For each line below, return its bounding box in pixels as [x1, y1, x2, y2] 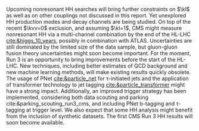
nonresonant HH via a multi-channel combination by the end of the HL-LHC [6, 31, 191, 38]
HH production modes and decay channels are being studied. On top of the [6, 18, 191, 25]
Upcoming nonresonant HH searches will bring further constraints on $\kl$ [6, 6, 190, 12]
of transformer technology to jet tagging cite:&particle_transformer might [6, 81, 185, 88]
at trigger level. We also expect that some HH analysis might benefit [26, 107, 193, 113]
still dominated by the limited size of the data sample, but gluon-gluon [6, 43, 178, 50]
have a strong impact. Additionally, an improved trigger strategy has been [6, 88, 186, 94]
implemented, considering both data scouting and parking [6, 94, 149, 101]
